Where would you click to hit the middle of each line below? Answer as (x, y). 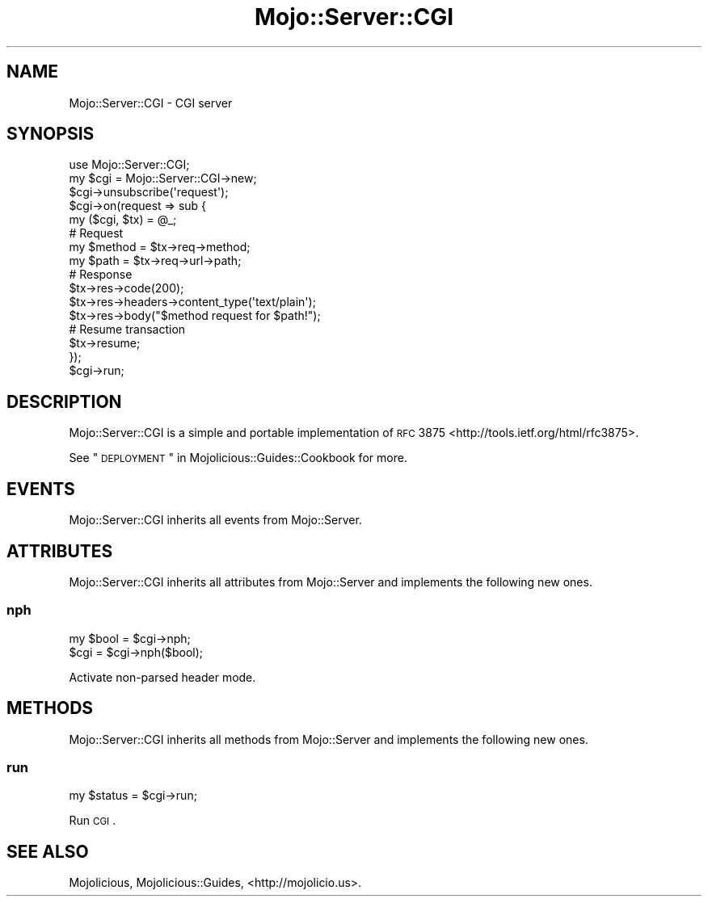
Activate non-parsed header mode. (162, 677)
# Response (101, 275)
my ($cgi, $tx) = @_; (123, 220)
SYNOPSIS (51, 134)
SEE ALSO (48, 851)
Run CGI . (93, 821)
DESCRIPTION (64, 401)
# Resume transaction (127, 330)
